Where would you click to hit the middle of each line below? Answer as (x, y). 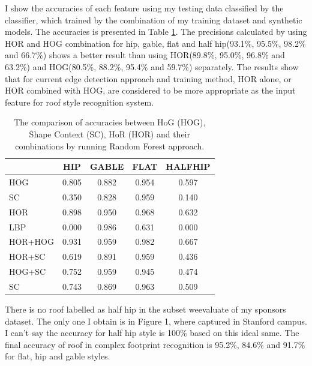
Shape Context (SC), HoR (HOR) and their (109, 133)
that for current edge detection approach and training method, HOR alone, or (148, 78)
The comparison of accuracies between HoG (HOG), (110, 122)
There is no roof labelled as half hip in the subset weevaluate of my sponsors (145, 309)
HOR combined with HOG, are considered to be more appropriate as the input (150, 90)
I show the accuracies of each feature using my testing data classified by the (144, 8)
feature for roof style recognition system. (79, 102)
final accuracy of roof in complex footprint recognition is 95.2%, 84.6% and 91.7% (155, 344)
